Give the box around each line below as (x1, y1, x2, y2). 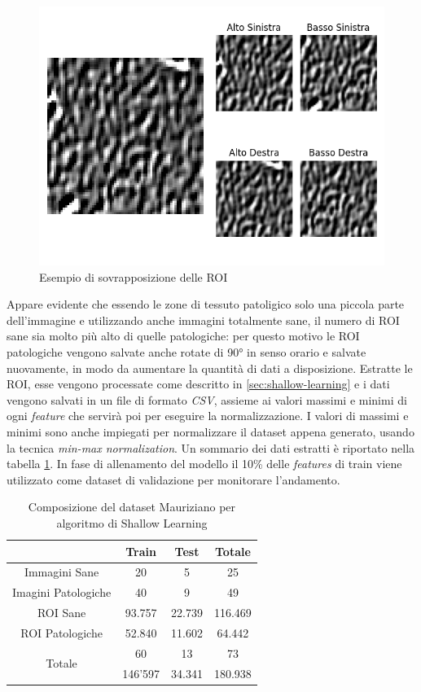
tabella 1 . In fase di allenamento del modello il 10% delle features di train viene (7, 455, 402, 472)
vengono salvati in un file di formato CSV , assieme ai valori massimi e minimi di (7, 391, 407, 408)
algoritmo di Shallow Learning (56, 514, 208, 531)
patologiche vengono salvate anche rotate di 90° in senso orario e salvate (7, 343, 366, 360)
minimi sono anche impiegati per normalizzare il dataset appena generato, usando (7, 423, 414, 440)
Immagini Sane (24, 563, 99, 580)
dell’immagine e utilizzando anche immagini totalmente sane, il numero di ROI (7, 311, 400, 328)
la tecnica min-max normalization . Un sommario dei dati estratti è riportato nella (7, 439, 415, 456)
